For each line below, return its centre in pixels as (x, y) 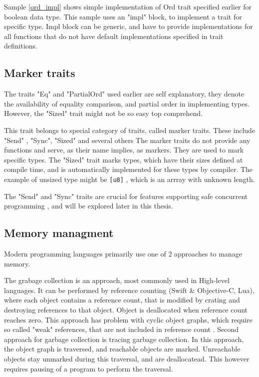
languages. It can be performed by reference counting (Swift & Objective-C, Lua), (129, 290)
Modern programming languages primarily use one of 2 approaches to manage (123, 253)
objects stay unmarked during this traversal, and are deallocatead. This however (127, 358)
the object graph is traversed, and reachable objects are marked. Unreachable (122, 349)
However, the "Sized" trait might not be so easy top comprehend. (104, 113)
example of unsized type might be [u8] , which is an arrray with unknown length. (129, 179)
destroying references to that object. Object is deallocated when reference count (126, 309)
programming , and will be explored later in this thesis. (89, 206)
